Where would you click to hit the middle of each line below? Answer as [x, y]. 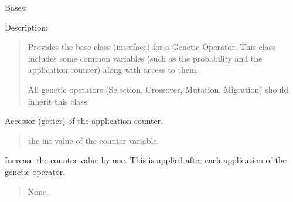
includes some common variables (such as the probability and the [145, 58]
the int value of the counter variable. [93, 140]
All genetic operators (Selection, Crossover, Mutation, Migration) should [158, 89]
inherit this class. [59, 101]
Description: [26, 27]
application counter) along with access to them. [113, 70]
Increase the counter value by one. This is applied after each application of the [146, 160]
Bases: [16, 7]
